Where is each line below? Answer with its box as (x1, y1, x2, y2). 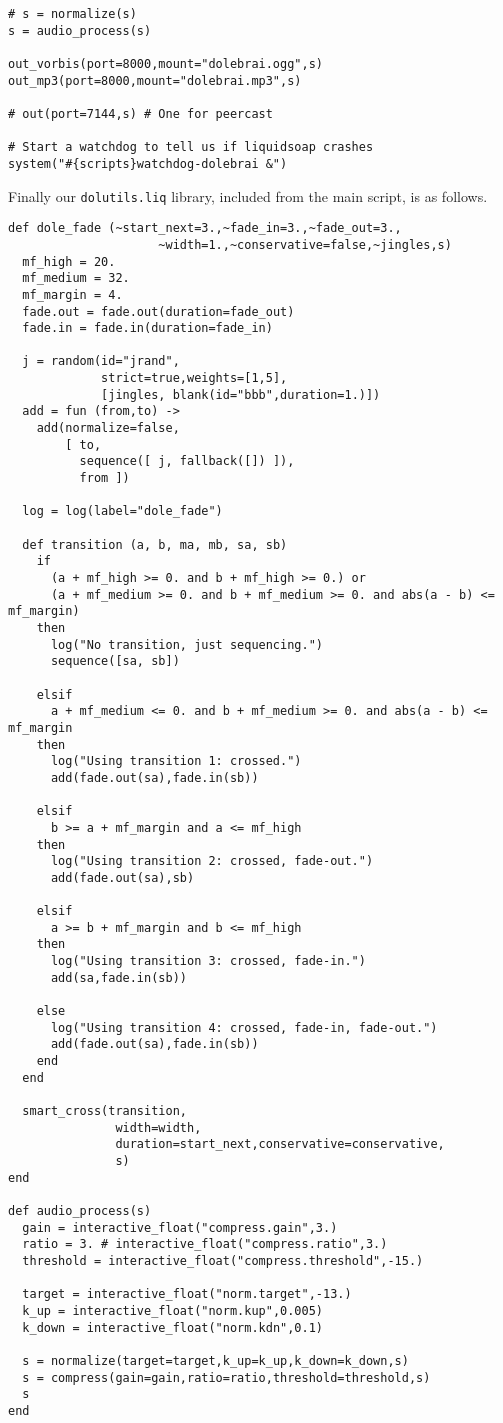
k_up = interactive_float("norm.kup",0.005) (22, 1303, 323, 1318)
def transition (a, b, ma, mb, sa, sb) (22, 537, 288, 552)
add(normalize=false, (36, 421, 180, 436)
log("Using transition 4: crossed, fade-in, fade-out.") (50, 1020, 438, 1035)
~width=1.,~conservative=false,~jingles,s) (158, 237, 452, 252)
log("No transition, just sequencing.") (50, 637, 323, 652)
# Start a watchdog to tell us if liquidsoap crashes (8, 140, 374, 155)
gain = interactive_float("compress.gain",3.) (22, 1220, 338, 1235)
